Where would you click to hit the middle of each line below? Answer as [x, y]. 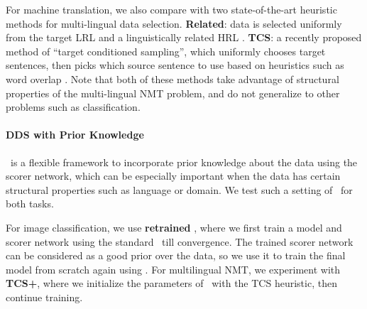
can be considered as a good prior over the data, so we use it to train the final [176, 255]
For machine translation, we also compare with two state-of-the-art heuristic [171, 9]
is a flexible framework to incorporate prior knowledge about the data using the [184, 162]
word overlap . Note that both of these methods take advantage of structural [172, 78]
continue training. [44, 297]
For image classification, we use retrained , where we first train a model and [174, 227]
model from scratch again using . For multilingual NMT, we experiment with [173, 269]
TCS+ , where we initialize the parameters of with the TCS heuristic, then [171, 283]
